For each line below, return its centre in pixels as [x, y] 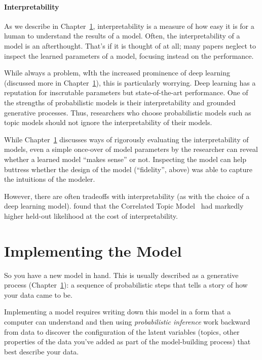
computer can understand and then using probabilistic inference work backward [127, 321]
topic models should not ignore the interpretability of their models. [108, 122]
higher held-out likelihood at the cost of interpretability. [91, 215]
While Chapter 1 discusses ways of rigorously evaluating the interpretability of [126, 139]
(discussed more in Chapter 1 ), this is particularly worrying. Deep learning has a [130, 82]
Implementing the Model [93, 250]
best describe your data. [42, 351]
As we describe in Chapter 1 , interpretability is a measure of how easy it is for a [129, 26]
